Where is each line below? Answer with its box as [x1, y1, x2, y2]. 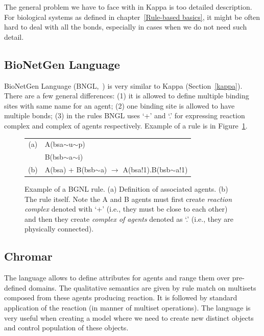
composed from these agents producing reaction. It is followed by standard [4, 292, 237, 303]
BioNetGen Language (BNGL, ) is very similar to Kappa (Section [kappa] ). [4, 80, 243, 91]
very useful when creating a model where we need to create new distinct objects [4, 312, 254, 323]
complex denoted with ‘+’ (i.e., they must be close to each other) [25, 203, 228, 214]
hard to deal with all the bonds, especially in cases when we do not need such [4, 21, 247, 32]
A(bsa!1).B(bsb [123, 164, 171, 174]
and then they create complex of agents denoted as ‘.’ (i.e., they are [25, 213, 233, 224]
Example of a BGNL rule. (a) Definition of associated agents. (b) [25, 184, 228, 194]
